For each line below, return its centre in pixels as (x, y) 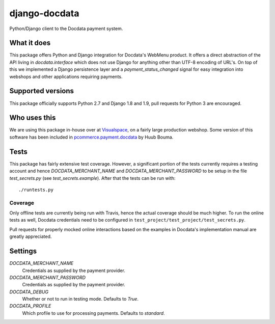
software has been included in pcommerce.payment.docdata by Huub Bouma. (91, 137)
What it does (30, 43)
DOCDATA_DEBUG (29, 292)
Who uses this (33, 118)
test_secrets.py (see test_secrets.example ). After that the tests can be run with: (92, 178)
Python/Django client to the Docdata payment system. (66, 29)
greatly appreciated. (31, 236)
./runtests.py (36, 190)
